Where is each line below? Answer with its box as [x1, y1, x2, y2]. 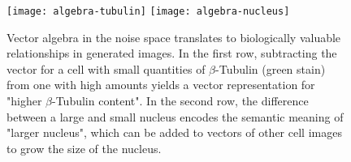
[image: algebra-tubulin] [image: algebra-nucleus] [6, 6, 290, 17]
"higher [6, 92, 42, 109]
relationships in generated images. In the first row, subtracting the [6, 45, 337, 62]
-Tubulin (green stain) [215, 60, 326, 77]
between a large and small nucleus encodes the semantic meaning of [6, 108, 344, 125]
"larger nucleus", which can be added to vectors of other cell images [6, 124, 342, 141]
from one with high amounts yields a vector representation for [6, 76, 315, 93]
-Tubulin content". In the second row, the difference [52, 92, 309, 109]
